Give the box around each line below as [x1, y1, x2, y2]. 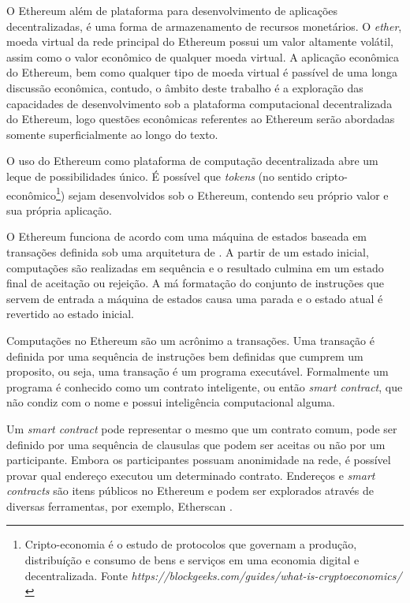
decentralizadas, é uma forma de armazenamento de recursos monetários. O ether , [6, 17, 402, 34]
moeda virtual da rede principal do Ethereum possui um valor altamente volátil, [6, 33, 393, 50]
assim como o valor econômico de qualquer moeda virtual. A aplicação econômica [6, 48, 399, 65]
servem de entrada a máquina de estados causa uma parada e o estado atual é [6, 290, 383, 306]
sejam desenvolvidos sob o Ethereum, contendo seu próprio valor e [68, 186, 389, 203]
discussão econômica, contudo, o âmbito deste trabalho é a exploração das [6, 79, 363, 96]
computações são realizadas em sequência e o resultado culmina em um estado [6, 259, 384, 275]
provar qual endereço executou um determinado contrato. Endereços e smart [6, 466, 375, 483]
